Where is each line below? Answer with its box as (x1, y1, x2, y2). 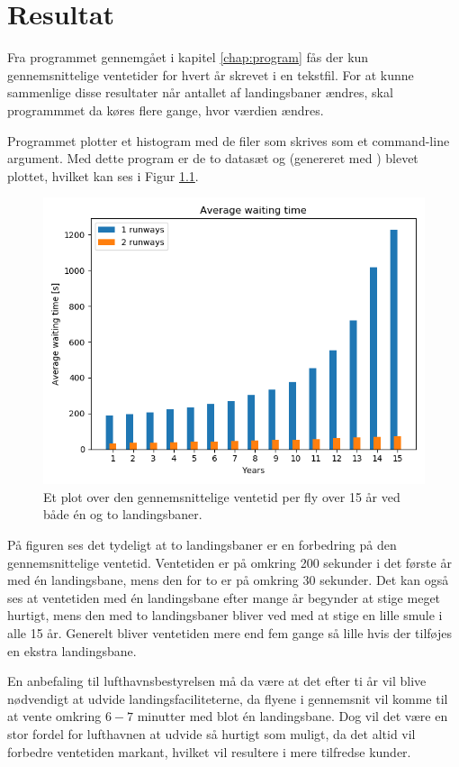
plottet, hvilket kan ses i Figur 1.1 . (7, 166, 199, 185)
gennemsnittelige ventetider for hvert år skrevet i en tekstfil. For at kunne (7, 65, 414, 84)
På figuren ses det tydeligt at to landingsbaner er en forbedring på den (7, 535, 397, 554)
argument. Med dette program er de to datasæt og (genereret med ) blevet (7, 149, 418, 168)
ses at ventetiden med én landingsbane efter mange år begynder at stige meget (7, 588, 441, 607)
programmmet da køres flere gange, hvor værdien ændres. (7, 100, 324, 119)
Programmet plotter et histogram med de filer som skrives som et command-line (7, 131, 450, 150)
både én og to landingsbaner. (43, 505, 202, 524)
